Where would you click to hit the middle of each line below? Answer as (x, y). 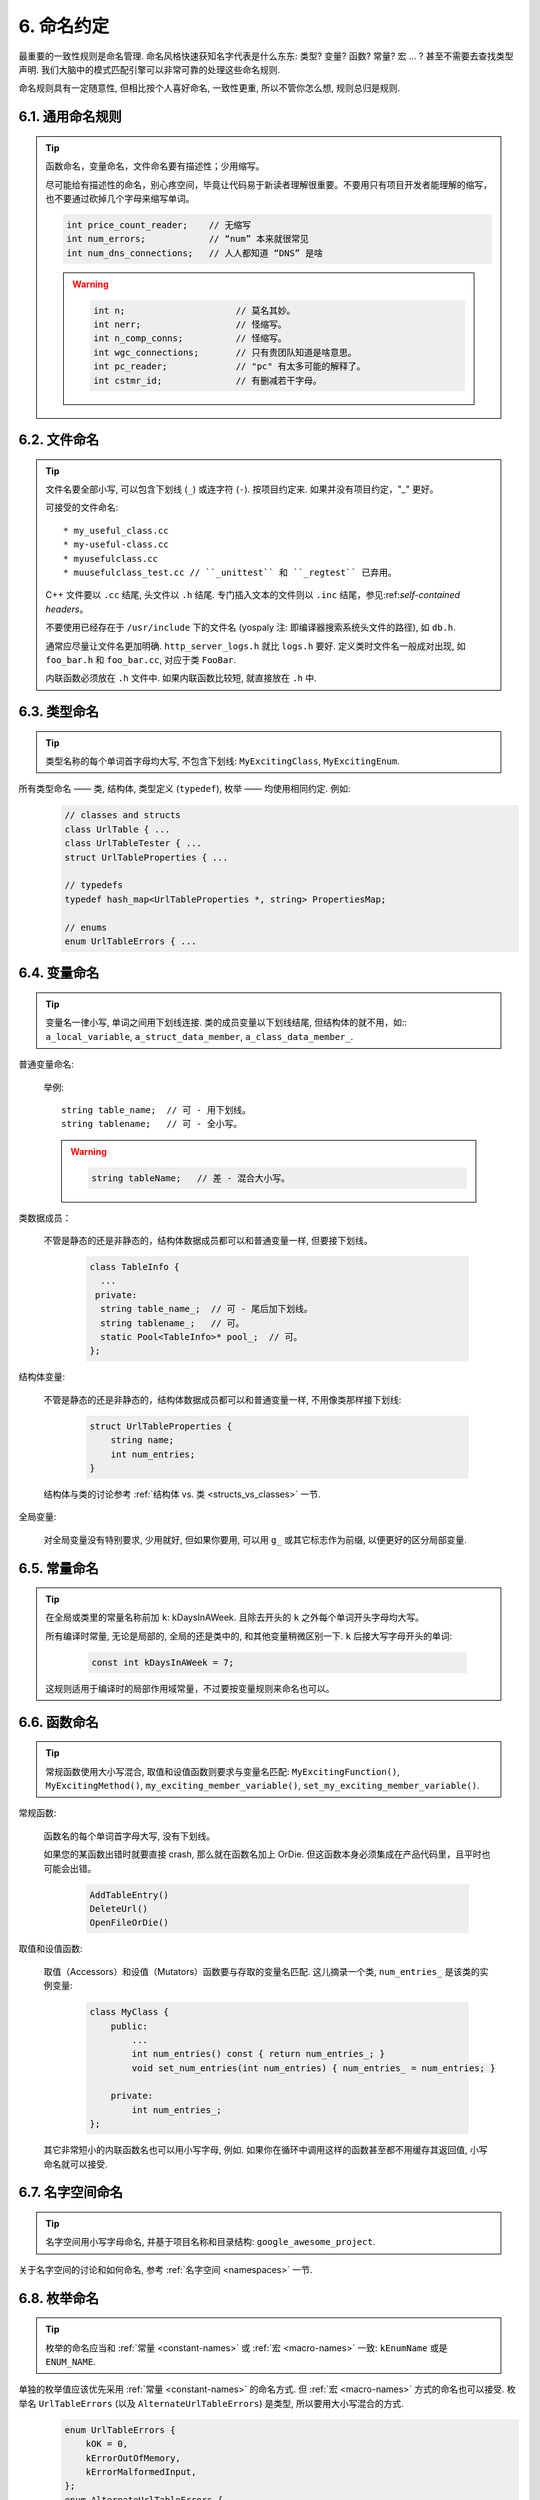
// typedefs (94, 885)
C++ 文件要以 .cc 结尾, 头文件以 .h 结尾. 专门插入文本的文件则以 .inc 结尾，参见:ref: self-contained (252, 595)
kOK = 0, (107, 2444)
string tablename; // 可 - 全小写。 (152, 1124)
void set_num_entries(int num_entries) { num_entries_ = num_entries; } (313, 2068)
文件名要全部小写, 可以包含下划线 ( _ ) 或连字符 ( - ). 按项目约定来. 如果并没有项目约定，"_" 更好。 (242, 489)
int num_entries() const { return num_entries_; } (258, 2054)
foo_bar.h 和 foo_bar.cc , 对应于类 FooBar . (141, 659)
